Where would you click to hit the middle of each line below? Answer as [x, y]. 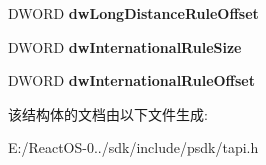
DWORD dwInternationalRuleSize [125, 46]
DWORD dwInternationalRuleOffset [132, 80]
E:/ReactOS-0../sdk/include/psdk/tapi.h [133, 147]
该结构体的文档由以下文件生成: [108, 113]
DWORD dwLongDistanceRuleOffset [133, 13]
